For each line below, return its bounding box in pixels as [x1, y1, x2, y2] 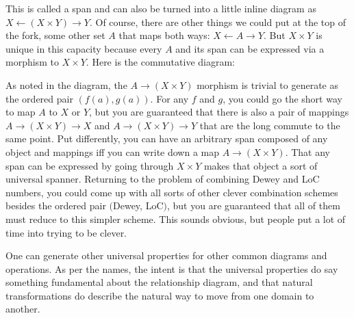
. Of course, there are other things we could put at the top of [89, 14, 346, 29]
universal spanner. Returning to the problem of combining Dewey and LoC [5, 172, 320, 186]
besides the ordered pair [5, 198, 106, 213]
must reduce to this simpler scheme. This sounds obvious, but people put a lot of [5, 211, 346, 226]
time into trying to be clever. [5, 225, 127, 239]
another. [5, 302, 40, 316]
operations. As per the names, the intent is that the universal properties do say [5, 261, 338, 276]
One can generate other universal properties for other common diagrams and [5, 248, 327, 263]
